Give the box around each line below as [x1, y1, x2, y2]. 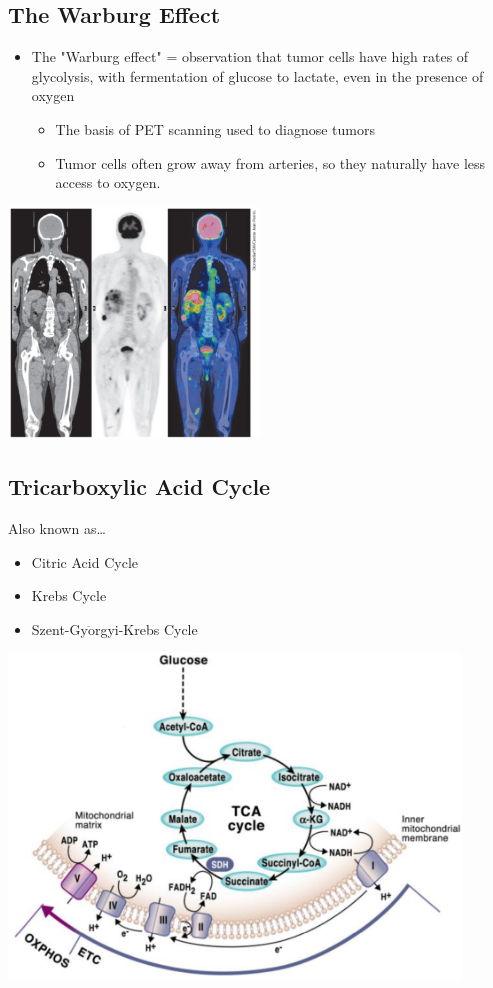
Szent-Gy [31, 618, 88, 639]
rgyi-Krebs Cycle [94, 618, 198, 639]
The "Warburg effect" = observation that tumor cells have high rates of [31, 46, 469, 67]
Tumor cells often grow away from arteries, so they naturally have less [55, 152, 486, 173]
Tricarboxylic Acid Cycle [8, 471, 271, 502]
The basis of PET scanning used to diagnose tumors [55, 118, 375, 139]
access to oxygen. [55, 172, 161, 193]
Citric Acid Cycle [31, 551, 138, 572]
